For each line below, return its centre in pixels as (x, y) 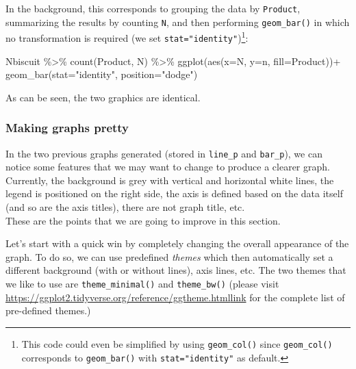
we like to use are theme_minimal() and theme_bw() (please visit (142, 284)
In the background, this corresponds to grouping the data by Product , (153, 8)
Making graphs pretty (67, 128)
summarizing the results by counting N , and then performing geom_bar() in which (178, 22)
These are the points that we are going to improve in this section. (143, 220)
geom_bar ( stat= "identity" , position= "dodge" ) (102, 74)
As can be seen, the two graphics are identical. (103, 97)
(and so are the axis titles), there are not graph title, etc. (125, 207)
